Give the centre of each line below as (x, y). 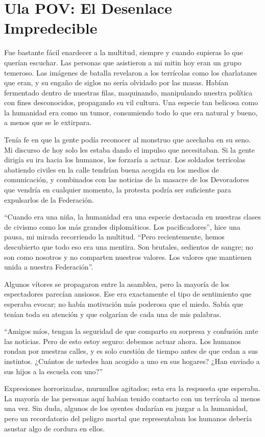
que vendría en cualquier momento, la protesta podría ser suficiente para (118, 190)
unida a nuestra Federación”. (49, 267)
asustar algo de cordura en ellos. (55, 428)
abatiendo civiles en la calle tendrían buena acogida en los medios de (112, 169)
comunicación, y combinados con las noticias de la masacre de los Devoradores (127, 179)
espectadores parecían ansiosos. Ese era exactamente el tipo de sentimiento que (128, 294)
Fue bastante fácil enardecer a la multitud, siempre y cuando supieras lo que (124, 52)
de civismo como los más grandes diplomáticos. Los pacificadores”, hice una (122, 226)
